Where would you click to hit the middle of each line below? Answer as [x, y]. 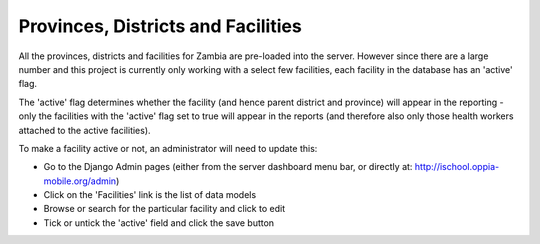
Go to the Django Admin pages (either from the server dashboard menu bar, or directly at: [228, 167]
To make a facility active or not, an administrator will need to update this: [168, 148]
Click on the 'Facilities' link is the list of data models [150, 195]
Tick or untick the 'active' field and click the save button [159, 222]
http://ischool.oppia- [457, 167]
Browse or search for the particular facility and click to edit [164, 209]
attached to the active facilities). [84, 130]
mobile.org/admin [80, 181]
